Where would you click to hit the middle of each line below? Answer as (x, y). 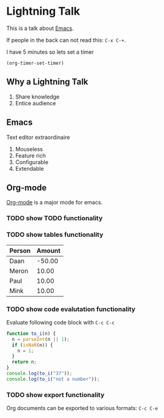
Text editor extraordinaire (38, 137)
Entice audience (35, 103)
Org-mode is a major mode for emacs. (54, 203)
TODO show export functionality (56, 395)
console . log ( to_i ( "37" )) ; (39, 374)
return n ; (24, 362)
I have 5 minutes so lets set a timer (50, 52)
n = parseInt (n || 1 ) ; (41, 339)
